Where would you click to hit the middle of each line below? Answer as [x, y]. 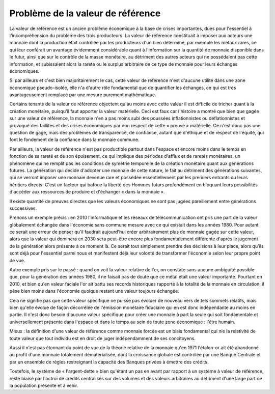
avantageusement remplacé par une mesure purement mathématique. [83, 95]
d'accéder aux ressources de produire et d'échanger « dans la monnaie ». [87, 192]
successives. [23, 208]
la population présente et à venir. [44, 385]
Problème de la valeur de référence [85, 13]
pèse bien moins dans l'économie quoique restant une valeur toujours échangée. [94, 291]
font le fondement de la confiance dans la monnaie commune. [74, 139]
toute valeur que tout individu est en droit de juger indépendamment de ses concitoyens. [103, 338]
